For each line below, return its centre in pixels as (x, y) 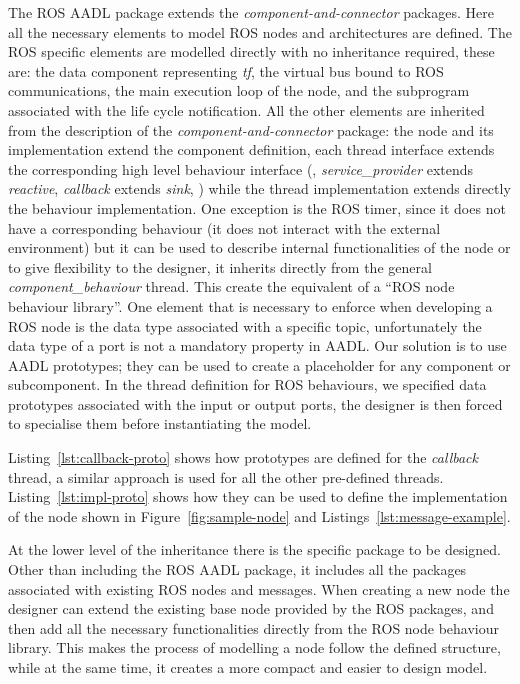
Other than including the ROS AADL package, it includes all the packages (237, 569)
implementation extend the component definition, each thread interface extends (251, 149)
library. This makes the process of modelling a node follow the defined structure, (254, 647)
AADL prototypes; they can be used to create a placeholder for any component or (259, 364)
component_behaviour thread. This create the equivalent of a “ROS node (231, 286)
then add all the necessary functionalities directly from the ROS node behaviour (254, 627)
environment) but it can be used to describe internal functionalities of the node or (259, 247)
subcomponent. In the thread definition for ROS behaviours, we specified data (247, 384)
